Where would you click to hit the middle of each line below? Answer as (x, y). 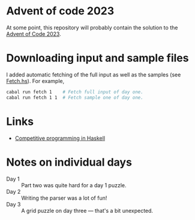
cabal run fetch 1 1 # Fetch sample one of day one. (75, 97)
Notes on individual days (69, 162)
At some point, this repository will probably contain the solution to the (92, 27)
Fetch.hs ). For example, (35, 81)
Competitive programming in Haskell (60, 138)
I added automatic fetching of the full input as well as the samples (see (94, 74)
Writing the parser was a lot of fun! (64, 198)
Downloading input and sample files (97, 58)
